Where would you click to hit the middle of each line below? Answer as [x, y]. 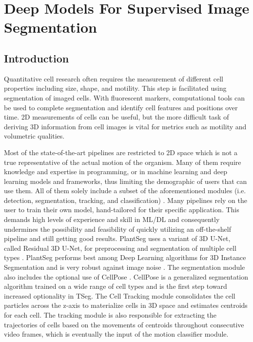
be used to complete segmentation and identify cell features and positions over [121, 107]
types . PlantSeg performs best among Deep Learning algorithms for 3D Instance [125, 257]
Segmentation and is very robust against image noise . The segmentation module [125, 267]
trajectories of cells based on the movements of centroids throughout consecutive [124, 324]
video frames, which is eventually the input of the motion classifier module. [116, 334]
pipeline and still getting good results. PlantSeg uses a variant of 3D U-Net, [117, 238]
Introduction [37, 58]
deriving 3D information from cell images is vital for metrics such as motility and [125, 126]
